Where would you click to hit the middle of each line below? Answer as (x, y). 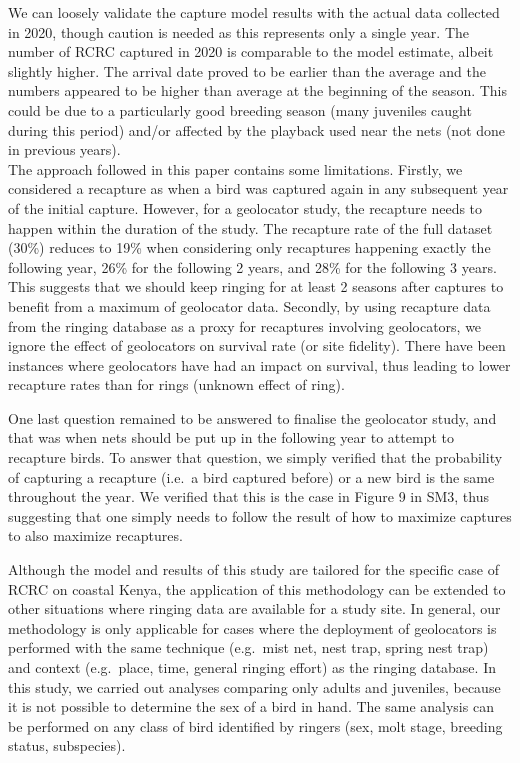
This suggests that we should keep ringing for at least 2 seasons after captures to (256, 286)
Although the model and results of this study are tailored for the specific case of (254, 569)
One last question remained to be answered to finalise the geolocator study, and (252, 417)
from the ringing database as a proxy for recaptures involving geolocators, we (245, 325)
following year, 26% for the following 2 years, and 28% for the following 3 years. (252, 266)
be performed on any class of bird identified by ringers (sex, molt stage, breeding (255, 725)
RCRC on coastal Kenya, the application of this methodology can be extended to (257, 588)
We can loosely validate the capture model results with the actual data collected (254, 12)
